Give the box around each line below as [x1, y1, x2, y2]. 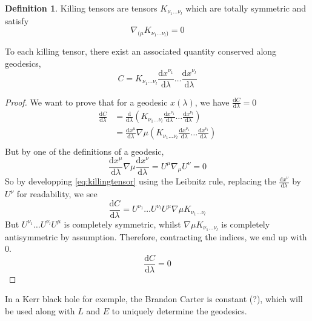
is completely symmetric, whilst [64, 217, 181, 230]
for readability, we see [16, 188, 98, 200]
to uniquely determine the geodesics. [111, 305, 247, 317]
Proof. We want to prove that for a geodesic [5, 95, 168, 108]
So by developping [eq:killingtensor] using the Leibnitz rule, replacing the [5, 175, 276, 188]
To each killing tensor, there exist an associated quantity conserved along [5, 45, 277, 58]
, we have [194, 95, 230, 108]
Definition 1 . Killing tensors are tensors [5, 2, 158, 14]
